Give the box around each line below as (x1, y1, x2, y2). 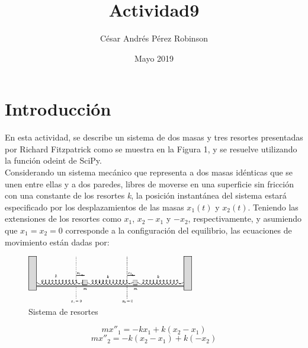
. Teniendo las (248, 200, 299, 213)
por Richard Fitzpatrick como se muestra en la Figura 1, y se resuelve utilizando (5, 142, 297, 155)
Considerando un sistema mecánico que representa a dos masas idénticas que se (5, 166, 293, 178)
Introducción (5, 97, 111, 121)
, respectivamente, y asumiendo (188, 212, 302, 225)
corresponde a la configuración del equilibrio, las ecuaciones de (65, 224, 292, 236)
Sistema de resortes (28, 305, 98, 317)
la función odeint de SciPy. (5, 154, 102, 167)
